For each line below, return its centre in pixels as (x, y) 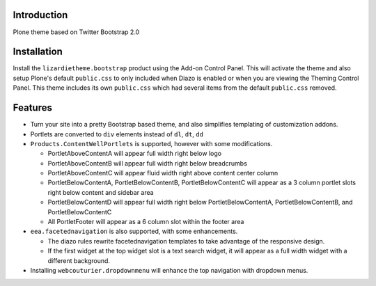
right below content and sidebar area (101, 192)
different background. (79, 260)
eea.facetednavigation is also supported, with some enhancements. (134, 231)
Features (32, 108)
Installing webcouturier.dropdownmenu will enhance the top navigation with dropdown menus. (169, 270)
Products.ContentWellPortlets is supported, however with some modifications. (151, 143)
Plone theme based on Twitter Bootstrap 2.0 (76, 32)
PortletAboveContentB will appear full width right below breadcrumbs (147, 163)
